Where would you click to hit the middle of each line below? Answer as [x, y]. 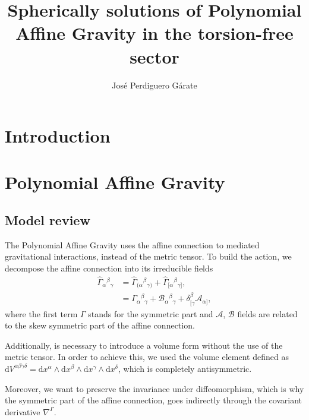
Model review [48, 220]
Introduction [58, 136]
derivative [23, 411]
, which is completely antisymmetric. [185, 368]
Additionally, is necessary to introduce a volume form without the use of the [144, 345]
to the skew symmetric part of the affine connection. [100, 325]
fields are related [267, 313]
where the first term [41, 313]
